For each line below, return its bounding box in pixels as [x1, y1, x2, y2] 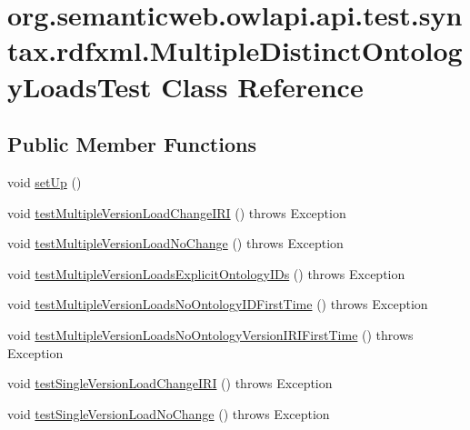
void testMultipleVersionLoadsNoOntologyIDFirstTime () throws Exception [7, 295, 428, 314]
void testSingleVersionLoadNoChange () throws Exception [7, 404, 330, 423]
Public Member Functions [7, 130, 256, 158]
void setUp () [7, 172, 82, 191]
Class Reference [161, 67, 364, 105]
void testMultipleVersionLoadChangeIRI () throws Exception [7, 203, 346, 222]
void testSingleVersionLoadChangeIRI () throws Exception [7, 374, 333, 393]
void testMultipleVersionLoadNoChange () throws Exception [7, 234, 344, 253]
